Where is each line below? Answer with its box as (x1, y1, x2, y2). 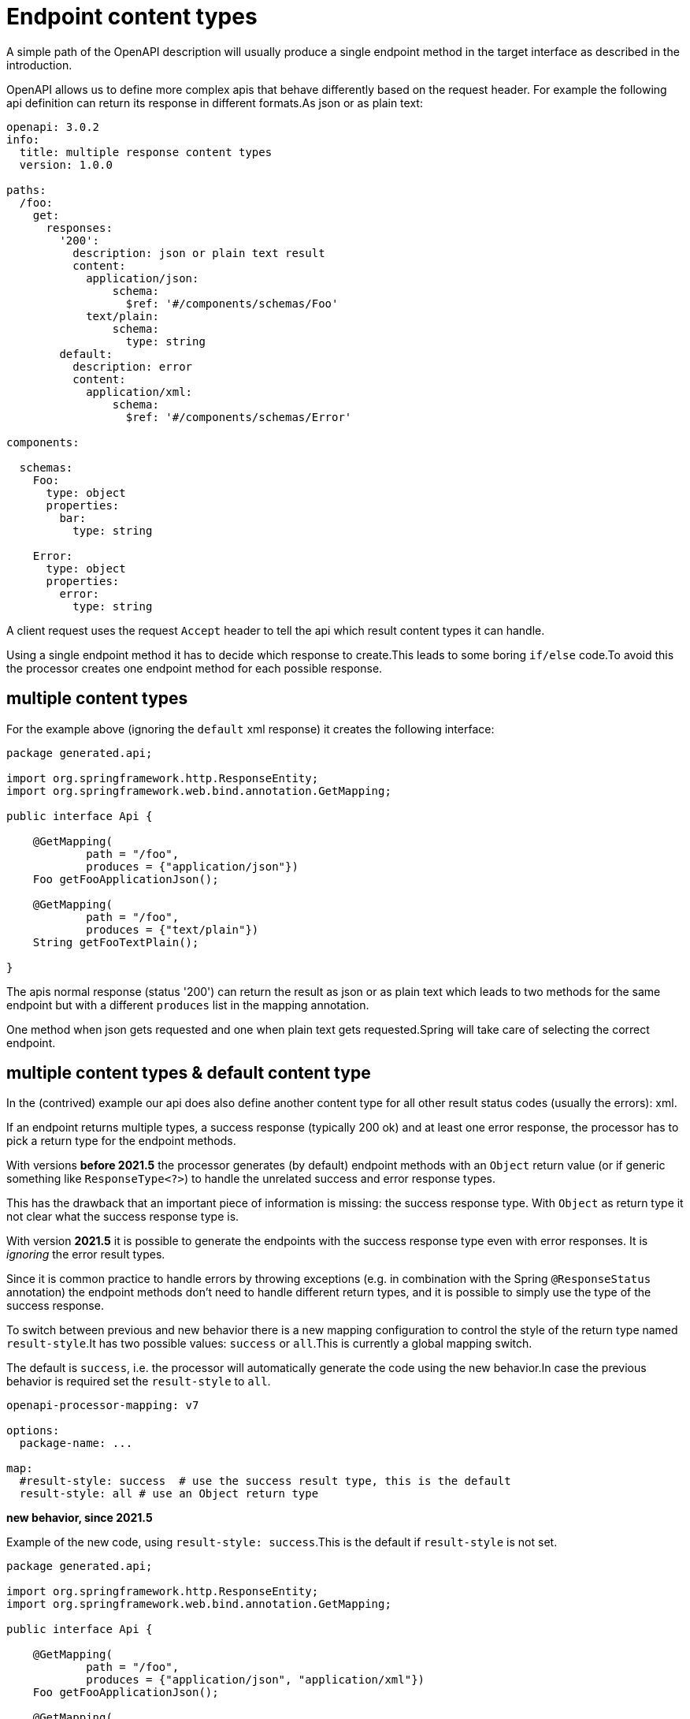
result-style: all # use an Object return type (19, 1487, 319, 1501)
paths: (6, 183, 46, 196)
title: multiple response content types (19, 145, 273, 158)
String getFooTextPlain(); (32, 935, 199, 949)
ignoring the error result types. (6, 1247, 165, 1262)
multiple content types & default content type (6, 1063, 371, 1083)
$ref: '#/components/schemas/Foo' (125, 296, 339, 310)
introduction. (6, 58, 72, 72)
